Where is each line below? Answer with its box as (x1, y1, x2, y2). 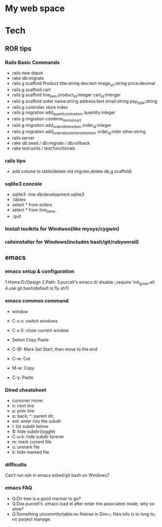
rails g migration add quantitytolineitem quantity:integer (12, 110, 116, 117)
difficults (5, 461, 27, 468)
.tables (12, 197, 26, 203)
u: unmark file (12, 444, 40, 450)
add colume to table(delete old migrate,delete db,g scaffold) (12, 168, 132, 174)
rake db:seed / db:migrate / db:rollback (12, 140, 90, 146)
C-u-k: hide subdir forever (12, 433, 64, 440)
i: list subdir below (12, 423, 48, 429)
